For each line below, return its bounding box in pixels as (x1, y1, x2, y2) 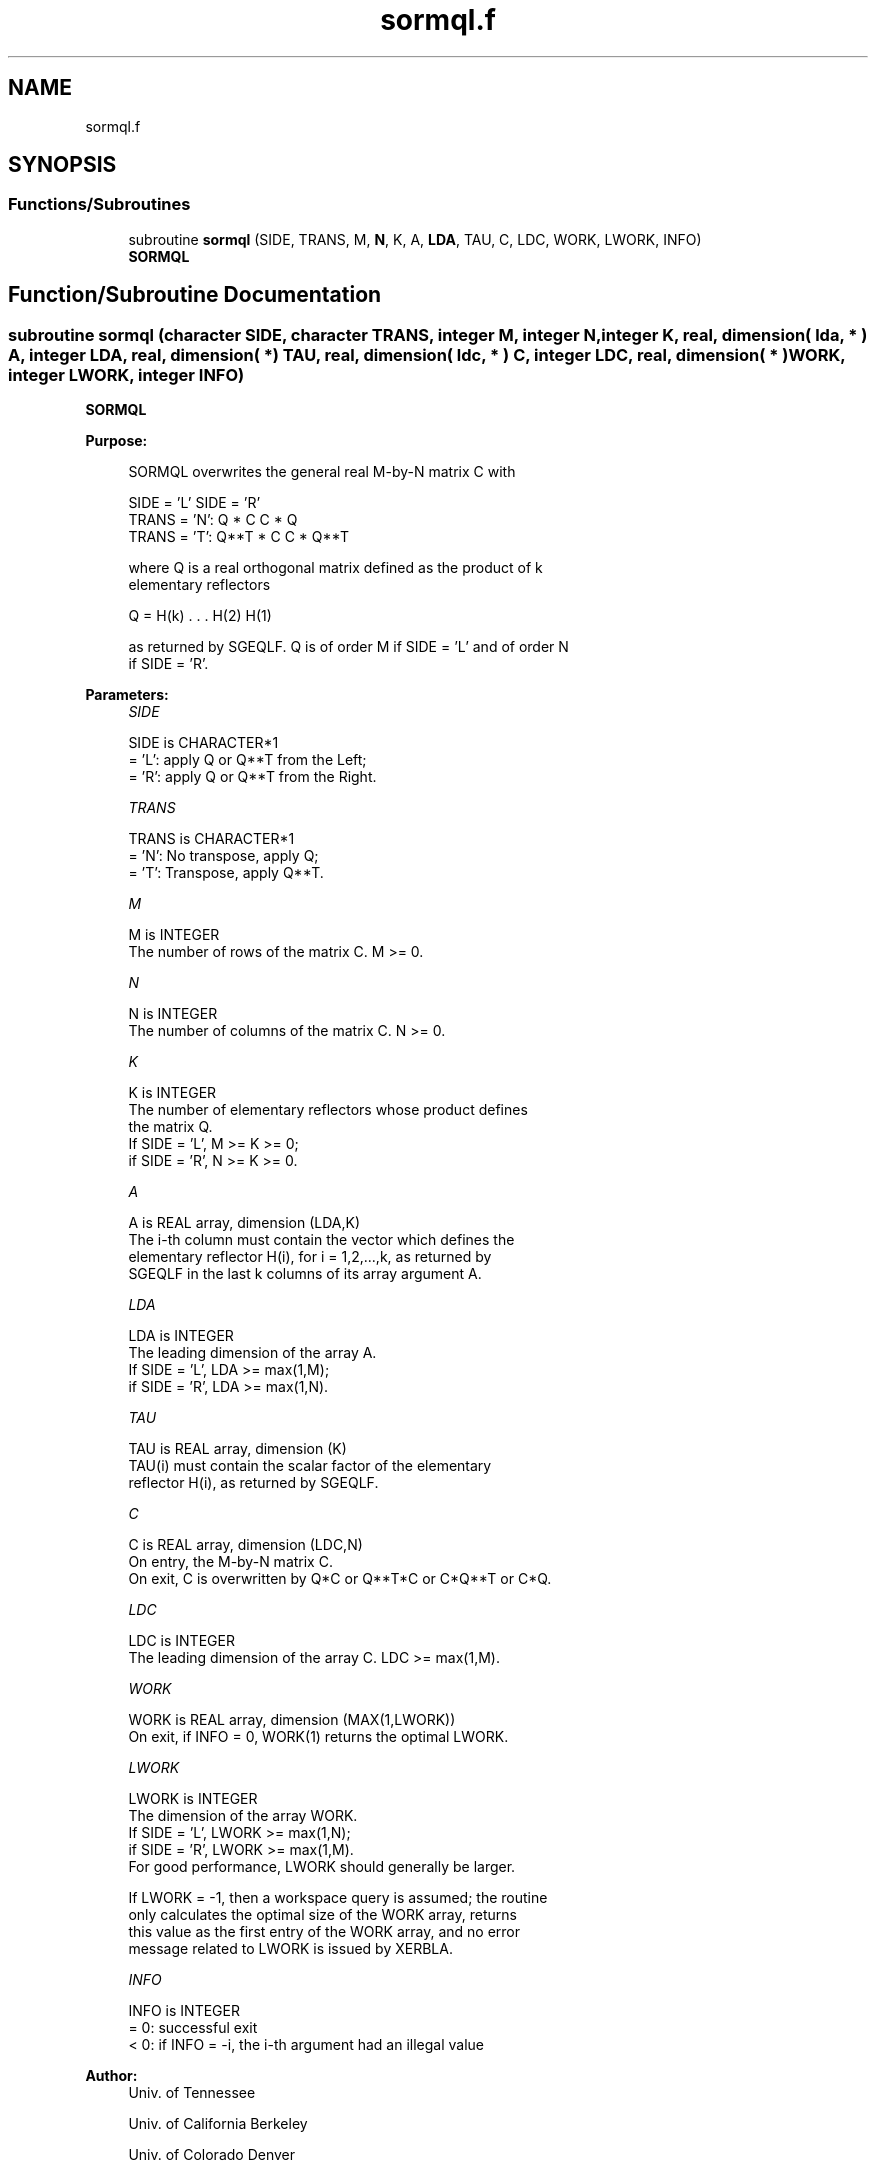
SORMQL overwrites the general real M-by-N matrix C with (128, 463, 516, 481)
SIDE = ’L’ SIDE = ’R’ (128, 494, 261, 512)
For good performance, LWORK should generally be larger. (128, 1858, 516, 1876)
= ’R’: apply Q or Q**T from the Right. (128, 768, 377, 786)
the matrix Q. (128, 1118, 213, 1136)
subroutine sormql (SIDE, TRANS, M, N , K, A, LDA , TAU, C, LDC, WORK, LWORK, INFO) (128, 230, 702, 248)
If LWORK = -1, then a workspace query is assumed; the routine (128, 1889, 548, 1907)
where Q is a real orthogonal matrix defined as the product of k (128, 559, 543, 577)
